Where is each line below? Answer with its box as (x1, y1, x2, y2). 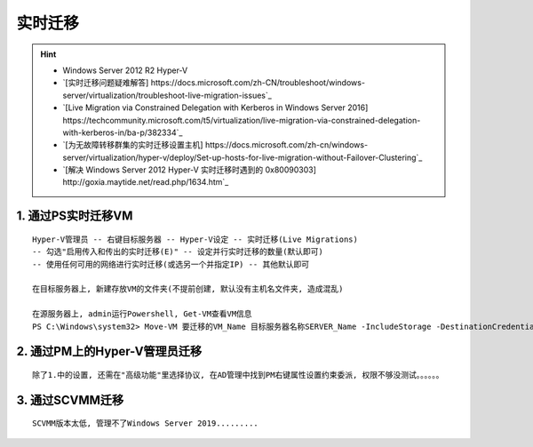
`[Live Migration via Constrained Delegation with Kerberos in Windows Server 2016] (62, 102, 369, 113)
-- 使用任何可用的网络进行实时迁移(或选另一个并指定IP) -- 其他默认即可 (32, 259, 310, 269)
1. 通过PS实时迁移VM (16, 209, 133, 224)
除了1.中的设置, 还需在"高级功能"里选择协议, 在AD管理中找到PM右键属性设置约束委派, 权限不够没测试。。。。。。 (32, 370, 444, 379)
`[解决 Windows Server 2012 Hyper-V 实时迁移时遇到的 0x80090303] (62, 164, 317, 175)
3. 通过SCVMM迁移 (16, 392, 124, 408)
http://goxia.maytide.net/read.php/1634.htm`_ (62, 177, 229, 188)
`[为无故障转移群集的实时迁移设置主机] (62, 140, 203, 150)
